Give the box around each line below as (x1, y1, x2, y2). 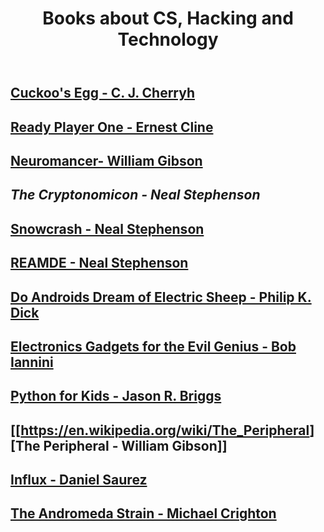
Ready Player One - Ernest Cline (10, 118, 214, 136)
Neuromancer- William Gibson (10, 152, 203, 169)
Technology (117, 28, 219, 51)
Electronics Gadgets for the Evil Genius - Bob (10, 338, 297, 355)
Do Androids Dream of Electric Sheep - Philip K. (10, 288, 312, 306)
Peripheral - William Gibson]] (43, 437, 228, 454)
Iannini (10, 353, 54, 371)
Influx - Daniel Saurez (10, 472, 148, 489)
